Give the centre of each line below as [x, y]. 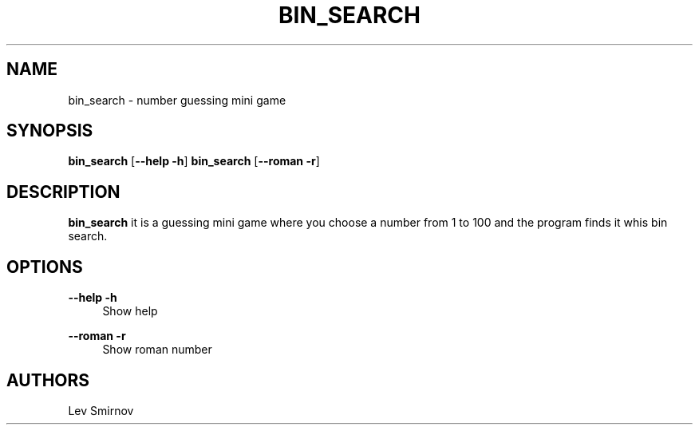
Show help [130, 311]
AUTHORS [48, 380]
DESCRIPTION [63, 192]
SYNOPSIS [50, 131]
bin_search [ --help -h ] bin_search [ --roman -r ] [194, 161]
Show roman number [157, 350]
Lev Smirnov [101, 410]
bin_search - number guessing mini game [177, 100]
